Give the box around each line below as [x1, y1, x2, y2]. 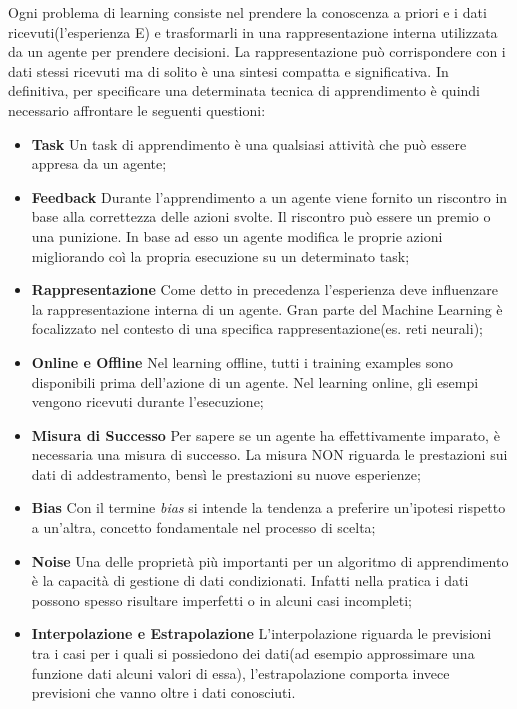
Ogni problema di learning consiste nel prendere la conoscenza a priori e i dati [8, 2, 487, 22]
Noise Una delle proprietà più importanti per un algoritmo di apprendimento [31, 550, 509, 571]
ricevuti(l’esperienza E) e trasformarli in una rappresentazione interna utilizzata [8, 21, 498, 42]
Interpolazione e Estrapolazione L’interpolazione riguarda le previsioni [31, 623, 492, 644]
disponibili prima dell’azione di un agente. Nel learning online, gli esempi [31, 371, 479, 392]
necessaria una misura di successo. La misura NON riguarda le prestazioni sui [31, 444, 508, 465]
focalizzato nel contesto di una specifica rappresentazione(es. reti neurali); [31, 318, 483, 339]
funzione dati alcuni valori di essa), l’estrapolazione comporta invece [31, 662, 450, 683]
